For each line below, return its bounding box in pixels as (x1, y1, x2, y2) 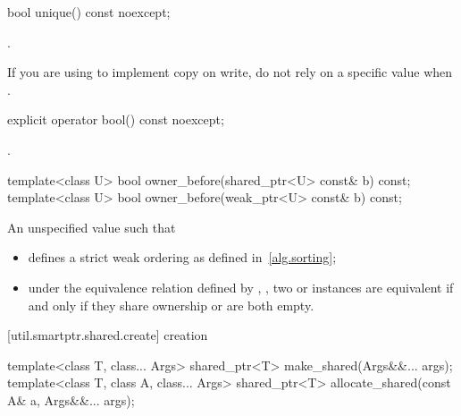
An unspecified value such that (7, 217, 176, 236)
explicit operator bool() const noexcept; (7, 110, 224, 129)
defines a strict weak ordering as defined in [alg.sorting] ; (28, 248, 337, 267)
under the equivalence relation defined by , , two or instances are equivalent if (28, 277, 454, 296)
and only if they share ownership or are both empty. (28, 295, 314, 314)
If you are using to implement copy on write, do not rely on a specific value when (7, 63, 453, 81)
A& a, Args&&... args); (7, 390, 135, 409)
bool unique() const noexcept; (7, 3, 171, 21)
